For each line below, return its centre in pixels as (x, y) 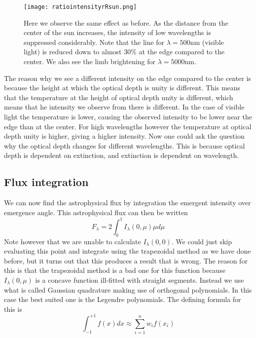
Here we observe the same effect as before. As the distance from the (126, 22)
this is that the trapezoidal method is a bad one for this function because (115, 270)
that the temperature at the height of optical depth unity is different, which (119, 97)
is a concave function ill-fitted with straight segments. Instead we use (140, 280)
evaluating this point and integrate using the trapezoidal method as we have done (128, 251)
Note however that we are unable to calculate (73, 241)
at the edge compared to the (182, 52)
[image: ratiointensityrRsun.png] (80, 7)
